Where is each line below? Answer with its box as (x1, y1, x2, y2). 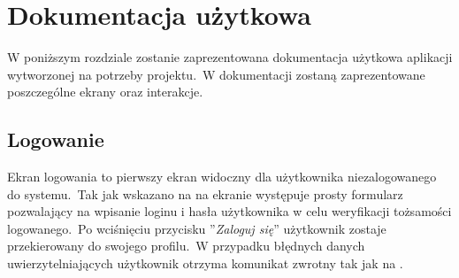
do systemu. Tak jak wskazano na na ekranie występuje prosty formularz (7, 184, 403, 203)
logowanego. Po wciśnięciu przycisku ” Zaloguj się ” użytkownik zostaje (7, 219, 386, 237)
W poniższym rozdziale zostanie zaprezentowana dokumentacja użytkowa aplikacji (7, 48, 453, 66)
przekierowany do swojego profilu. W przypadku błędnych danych (7, 236, 365, 255)
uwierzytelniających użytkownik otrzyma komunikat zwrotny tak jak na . (7, 254, 403, 273)
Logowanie (7, 126, 104, 153)
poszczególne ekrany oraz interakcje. (7, 82, 203, 101)
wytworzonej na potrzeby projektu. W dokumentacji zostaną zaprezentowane (7, 65, 425, 83)
